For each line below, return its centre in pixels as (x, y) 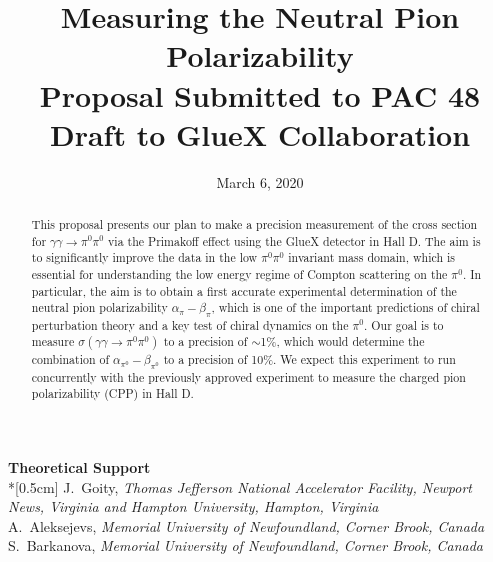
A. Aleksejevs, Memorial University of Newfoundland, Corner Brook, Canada (246, 525)
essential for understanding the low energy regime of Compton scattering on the (239, 274)
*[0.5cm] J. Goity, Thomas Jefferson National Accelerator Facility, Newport (240, 486)
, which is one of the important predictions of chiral (345, 307)
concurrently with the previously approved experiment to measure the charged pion (248, 376)
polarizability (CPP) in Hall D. (112, 393)
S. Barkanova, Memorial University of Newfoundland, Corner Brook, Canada (246, 545)
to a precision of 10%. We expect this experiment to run (309, 359)
